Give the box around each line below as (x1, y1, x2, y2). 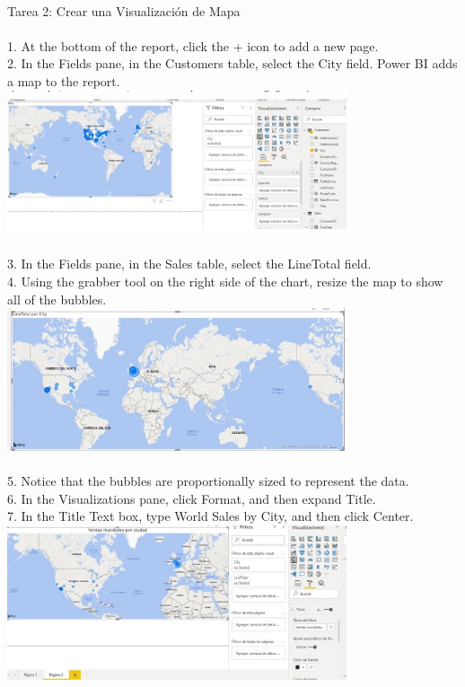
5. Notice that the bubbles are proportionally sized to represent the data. (7, 471, 409, 489)
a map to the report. (7, 71, 120, 90)
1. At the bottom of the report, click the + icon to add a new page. (7, 36, 379, 55)
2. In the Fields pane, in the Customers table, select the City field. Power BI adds (7, 54, 458, 73)
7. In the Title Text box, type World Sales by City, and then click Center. (7, 506, 414, 525)
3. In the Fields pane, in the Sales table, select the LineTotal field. (7, 254, 372, 273)
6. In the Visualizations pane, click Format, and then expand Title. (7, 489, 376, 507)
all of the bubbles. (7, 289, 107, 308)
